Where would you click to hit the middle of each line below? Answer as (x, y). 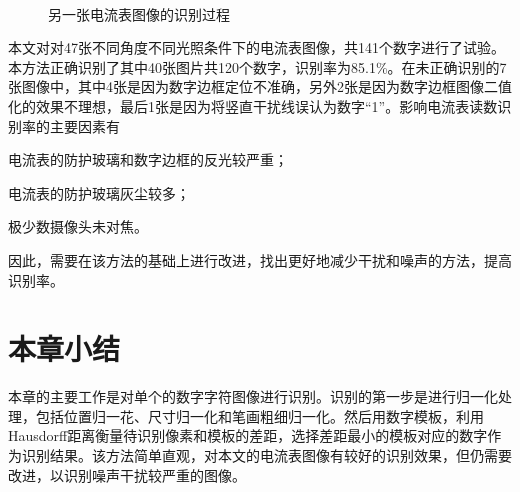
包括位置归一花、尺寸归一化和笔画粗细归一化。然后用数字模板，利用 (259, 415)
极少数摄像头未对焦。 (78, 226)
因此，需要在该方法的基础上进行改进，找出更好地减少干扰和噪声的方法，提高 (260, 259)
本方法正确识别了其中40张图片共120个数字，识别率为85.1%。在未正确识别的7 (257, 66)
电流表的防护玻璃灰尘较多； (99, 192)
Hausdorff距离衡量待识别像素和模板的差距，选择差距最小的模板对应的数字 (248, 435)
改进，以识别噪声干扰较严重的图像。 (127, 474)
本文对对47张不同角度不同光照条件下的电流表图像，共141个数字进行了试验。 (256, 47)
